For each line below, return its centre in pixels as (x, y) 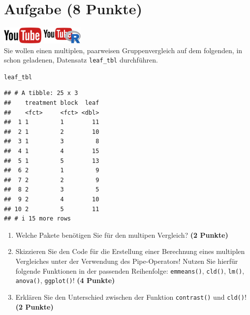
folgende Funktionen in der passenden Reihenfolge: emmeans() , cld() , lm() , (130, 270)
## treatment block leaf (52, 103)
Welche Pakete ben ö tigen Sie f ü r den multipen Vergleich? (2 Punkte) (122, 235)
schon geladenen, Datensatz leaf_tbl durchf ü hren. (81, 60)
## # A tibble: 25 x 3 (41, 93)
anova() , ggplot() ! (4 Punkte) (65, 280)
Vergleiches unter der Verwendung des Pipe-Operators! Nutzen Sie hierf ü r (127, 261)
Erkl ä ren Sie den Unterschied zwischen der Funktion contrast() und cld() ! (131, 297)
